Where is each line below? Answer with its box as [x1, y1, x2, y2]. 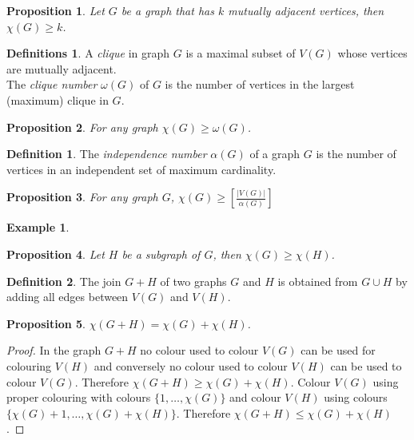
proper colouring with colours [6, 389, 151, 406]
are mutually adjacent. [6, 60, 117, 77]
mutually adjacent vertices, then [228, 2, 384, 18]
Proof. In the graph [6, 342, 102, 359]
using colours [324, 389, 388, 406]
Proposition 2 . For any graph [6, 118, 158, 135]
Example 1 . [6, 219, 70, 236]
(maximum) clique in [6, 91, 109, 108]
